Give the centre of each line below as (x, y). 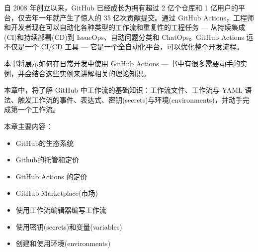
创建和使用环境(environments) (63, 243)
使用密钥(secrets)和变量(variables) (69, 226)
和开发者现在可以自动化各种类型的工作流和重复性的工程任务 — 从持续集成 (125, 27)
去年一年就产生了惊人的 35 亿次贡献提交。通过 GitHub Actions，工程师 (139, 17)
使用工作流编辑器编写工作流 (61, 209)
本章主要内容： (28, 126)
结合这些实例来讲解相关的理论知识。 (91, 73)
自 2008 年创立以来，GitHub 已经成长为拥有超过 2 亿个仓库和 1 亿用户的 (121, 7)
